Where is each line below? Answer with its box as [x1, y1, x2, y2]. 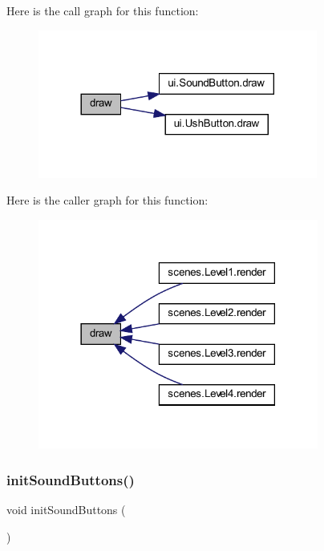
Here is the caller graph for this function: [6, 192, 209, 209]
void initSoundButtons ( [6, 501, 126, 518]
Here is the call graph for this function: [6, 2, 199, 18]
